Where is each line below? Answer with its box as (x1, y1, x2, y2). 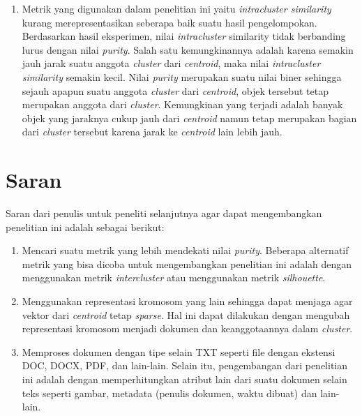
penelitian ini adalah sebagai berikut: (6, 219, 165, 234)
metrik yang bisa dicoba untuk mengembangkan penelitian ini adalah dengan (22, 256, 352, 271)
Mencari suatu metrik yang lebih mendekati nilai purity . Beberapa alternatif (22, 243, 349, 258)
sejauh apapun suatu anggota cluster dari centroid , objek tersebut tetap (22, 83, 329, 98)
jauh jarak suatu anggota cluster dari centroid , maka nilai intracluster (22, 56, 321, 70)
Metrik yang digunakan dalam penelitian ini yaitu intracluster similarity (22, 1, 331, 15)
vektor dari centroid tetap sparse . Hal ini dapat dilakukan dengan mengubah (22, 307, 350, 322)
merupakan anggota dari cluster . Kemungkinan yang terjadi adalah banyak (22, 97, 343, 112)
